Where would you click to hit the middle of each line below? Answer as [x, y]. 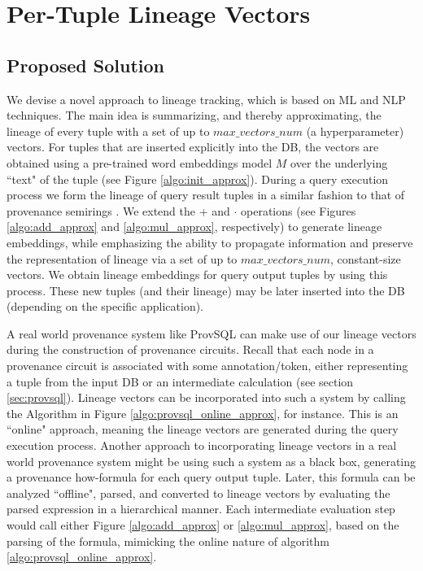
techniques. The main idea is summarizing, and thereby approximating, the [194, 115]
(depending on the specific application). [105, 306]
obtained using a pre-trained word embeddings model [140, 162]
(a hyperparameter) [355, 131]
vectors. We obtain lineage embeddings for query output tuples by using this [197, 275]
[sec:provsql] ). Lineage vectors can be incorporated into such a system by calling [206, 397]
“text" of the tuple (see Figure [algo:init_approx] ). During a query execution [198, 179]
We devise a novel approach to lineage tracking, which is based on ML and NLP [206, 99]
